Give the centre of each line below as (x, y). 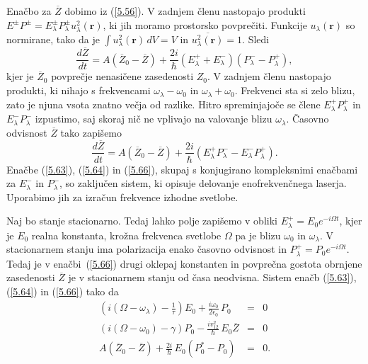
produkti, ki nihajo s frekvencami (79, 90)
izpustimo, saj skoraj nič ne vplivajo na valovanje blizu (154, 119)
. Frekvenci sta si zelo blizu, (295, 90)
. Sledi (256, 39)
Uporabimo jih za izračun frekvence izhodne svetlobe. (122, 197)
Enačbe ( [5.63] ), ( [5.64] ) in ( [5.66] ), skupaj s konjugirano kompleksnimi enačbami (182, 169)
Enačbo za (29, 11)
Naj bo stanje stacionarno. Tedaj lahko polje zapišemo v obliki (142, 221)
